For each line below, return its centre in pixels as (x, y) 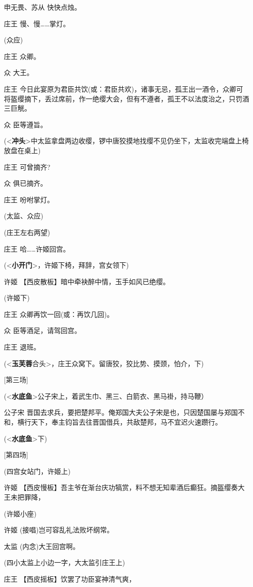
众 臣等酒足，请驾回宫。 (43, 330)
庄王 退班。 (22, 347)
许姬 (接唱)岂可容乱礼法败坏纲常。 (59, 530)
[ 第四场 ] (16, 455)
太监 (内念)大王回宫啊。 (42, 546)
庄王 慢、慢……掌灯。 (37, 23)
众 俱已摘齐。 (26, 183)
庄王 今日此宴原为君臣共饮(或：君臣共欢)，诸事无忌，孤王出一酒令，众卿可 (124, 88)
